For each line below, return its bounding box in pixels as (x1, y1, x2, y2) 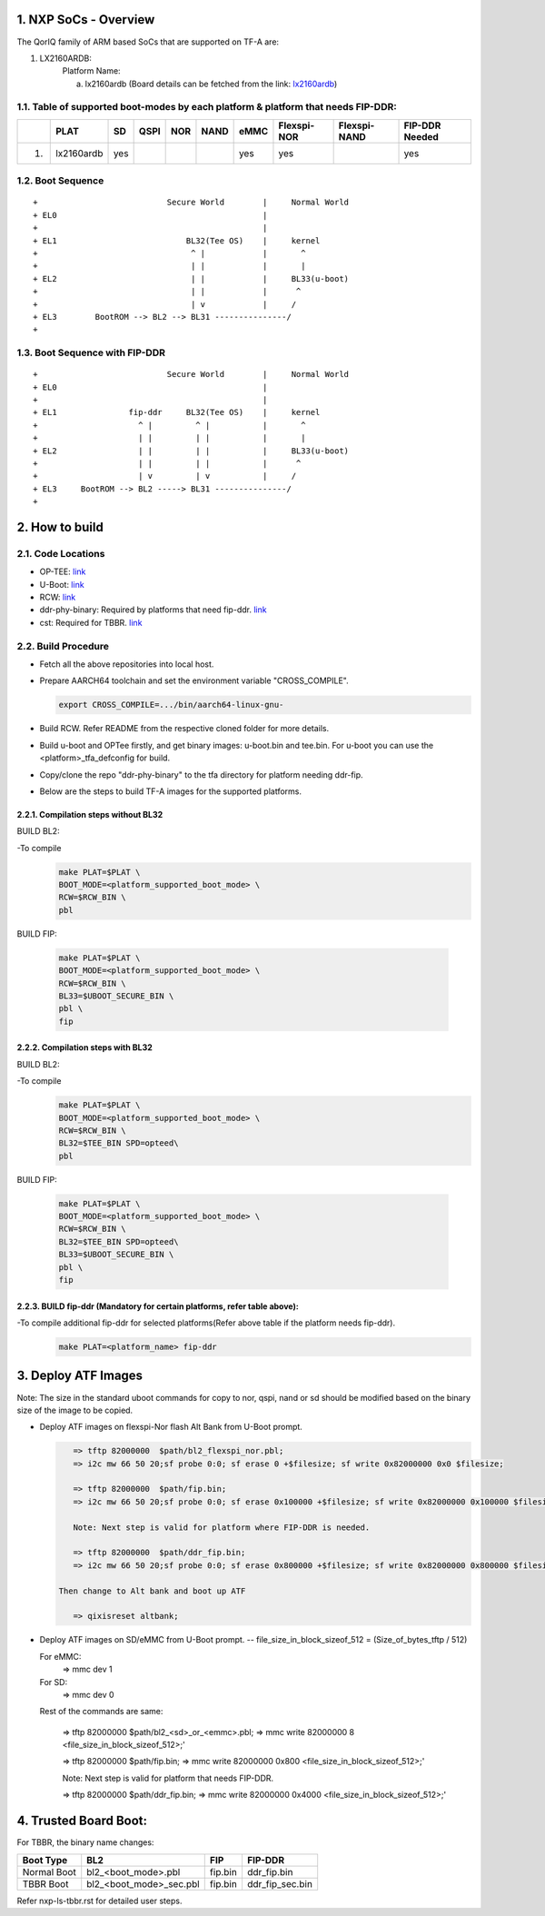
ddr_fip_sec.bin (246, 1877, 313, 1890)
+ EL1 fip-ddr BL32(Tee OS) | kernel (33, 407, 321, 418)
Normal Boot (22, 1865, 76, 1878)
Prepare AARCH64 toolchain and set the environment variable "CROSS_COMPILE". (39, 675, 349, 686)
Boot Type (22, 1853, 68, 1866)
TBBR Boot (22, 1877, 69, 1890)
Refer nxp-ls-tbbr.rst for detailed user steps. (16, 1895, 183, 1906)
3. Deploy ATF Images (16, 1368, 144, 1384)
